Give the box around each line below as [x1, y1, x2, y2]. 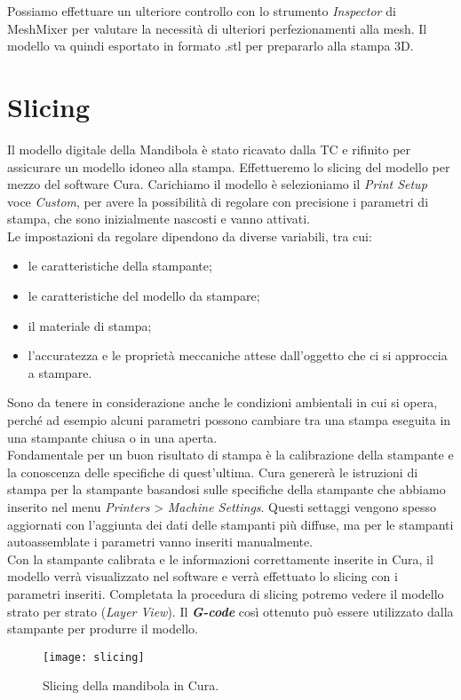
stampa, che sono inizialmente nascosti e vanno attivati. [7, 209, 310, 228]
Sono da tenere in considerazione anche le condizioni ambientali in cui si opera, [7, 393, 438, 412]
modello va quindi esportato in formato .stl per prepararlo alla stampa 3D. [7, 36, 414, 55]
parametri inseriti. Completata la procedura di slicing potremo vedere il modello [7, 584, 444, 602]
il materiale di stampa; [28, 316, 152, 334]
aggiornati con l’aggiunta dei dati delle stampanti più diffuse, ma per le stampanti [7, 515, 454, 533]
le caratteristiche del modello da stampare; [28, 287, 260, 305]
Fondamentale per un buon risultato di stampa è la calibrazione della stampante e [7, 445, 454, 464]
